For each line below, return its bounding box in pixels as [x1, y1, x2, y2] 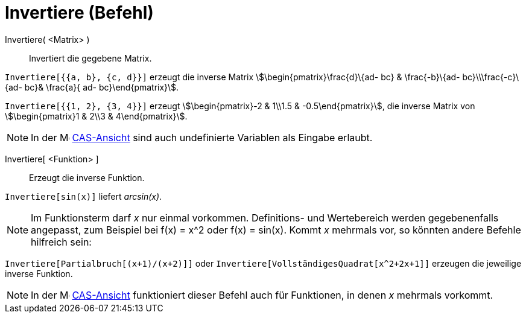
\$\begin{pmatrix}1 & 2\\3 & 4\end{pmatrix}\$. [5, 110, 188, 121]
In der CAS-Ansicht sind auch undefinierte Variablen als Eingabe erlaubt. [31, 131, 373, 144]
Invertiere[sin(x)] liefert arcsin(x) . [5, 191, 162, 202]
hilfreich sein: [31, 235, 92, 248]
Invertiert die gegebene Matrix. [29, 52, 152, 63]
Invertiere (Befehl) [5, 2, 154, 23]
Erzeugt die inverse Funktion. [29, 172, 145, 183]
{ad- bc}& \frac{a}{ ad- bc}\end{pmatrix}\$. [5, 81, 179, 92]
